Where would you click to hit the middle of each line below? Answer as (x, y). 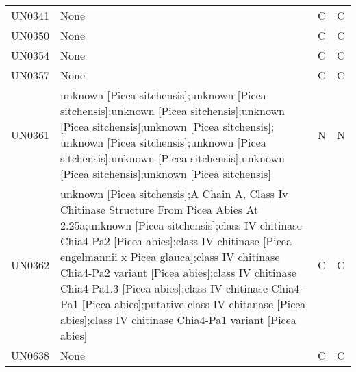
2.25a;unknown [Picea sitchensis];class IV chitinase (181, 225)
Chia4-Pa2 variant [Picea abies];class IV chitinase (178, 272)
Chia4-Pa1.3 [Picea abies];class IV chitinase (164, 288)
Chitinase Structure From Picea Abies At (160, 209)
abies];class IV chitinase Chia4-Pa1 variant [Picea (178, 320)
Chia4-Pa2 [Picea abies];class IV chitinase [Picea (176, 241)
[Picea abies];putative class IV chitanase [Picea (194, 304)
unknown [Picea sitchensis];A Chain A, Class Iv (174, 194)
